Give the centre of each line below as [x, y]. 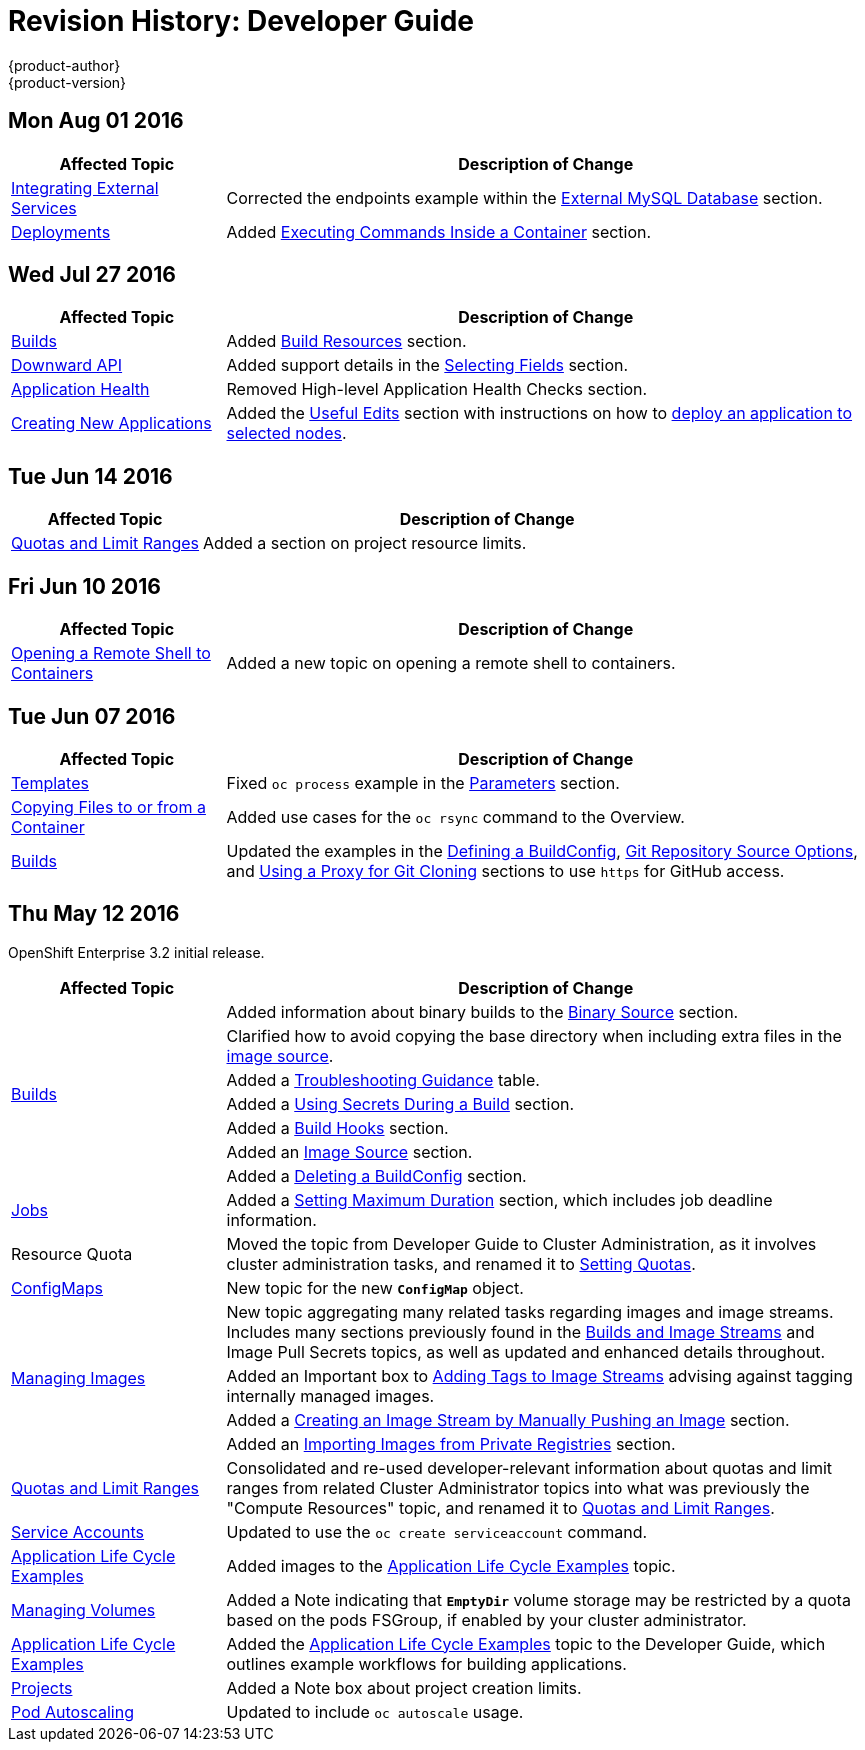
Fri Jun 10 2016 [84, 586]
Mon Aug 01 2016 [96, 121]
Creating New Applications [111, 423]
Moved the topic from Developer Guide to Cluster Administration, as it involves [521, 1243]
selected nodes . [286, 433]
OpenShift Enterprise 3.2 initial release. [136, 952]
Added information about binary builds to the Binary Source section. [482, 1011]
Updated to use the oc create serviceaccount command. [437, 1531]
